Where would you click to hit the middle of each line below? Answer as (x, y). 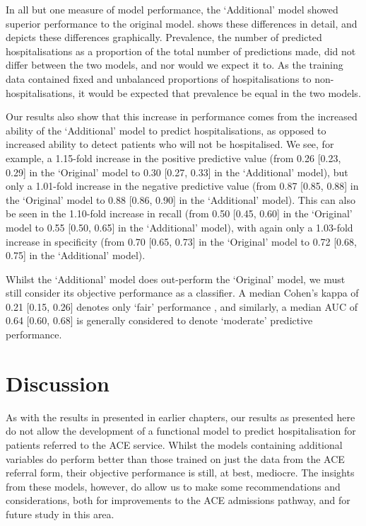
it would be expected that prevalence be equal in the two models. (219, 92)
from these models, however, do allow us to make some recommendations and (173, 486)
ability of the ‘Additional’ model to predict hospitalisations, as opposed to (166, 130)
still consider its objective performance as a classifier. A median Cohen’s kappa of (182, 293)
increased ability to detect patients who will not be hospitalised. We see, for (170, 144)
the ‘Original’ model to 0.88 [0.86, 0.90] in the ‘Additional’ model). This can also (181, 199)
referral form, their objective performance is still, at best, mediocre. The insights (180, 473)
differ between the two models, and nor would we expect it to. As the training (175, 65)
